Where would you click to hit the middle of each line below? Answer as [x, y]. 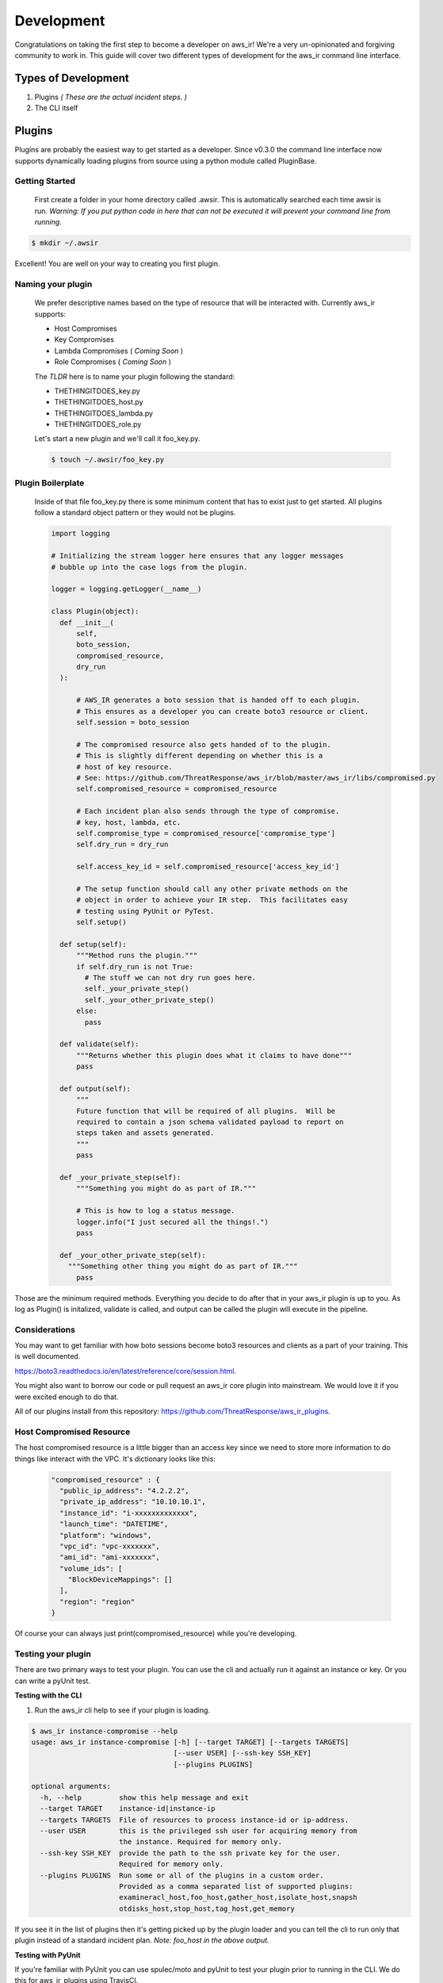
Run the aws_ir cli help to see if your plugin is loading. [122, 1710]
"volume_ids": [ [91, 1568]
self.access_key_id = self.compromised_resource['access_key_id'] [208, 867]
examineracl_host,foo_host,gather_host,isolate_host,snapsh [239, 1897]
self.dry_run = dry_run [122, 844]
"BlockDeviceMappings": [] [120, 1580]
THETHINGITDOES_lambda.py [104, 413]
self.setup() [101, 922]
